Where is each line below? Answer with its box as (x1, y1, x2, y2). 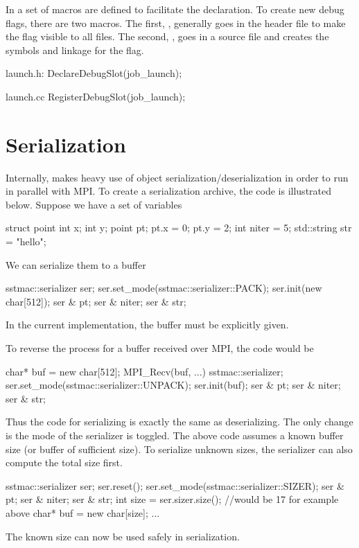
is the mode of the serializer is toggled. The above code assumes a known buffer (6, 428, 344, 442)
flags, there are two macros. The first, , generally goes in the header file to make (6, 15, 346, 30)
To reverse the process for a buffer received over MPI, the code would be (6, 341, 314, 355)
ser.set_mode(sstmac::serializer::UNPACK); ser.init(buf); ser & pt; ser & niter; (6, 378, 341, 392)
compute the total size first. (6, 455, 123, 470)
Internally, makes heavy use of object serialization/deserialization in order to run (6, 170, 349, 184)
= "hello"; (6, 234, 46, 249)
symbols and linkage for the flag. (6, 42, 144, 57)
